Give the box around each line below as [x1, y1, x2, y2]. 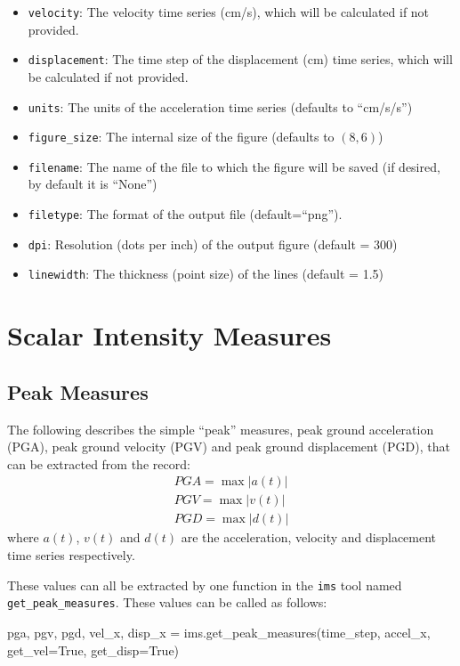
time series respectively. [7, 546, 135, 564]
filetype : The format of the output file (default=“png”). [28, 205, 343, 223]
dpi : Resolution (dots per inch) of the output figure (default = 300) [28, 234, 398, 253]
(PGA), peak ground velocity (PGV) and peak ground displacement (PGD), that [7, 437, 450, 456]
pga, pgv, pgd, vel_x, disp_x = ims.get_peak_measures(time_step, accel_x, [7, 622, 431, 641]
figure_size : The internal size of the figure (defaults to [28, 127, 335, 146]
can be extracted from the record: [7, 454, 190, 473]
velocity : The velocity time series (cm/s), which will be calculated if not [28, 3, 430, 20]
